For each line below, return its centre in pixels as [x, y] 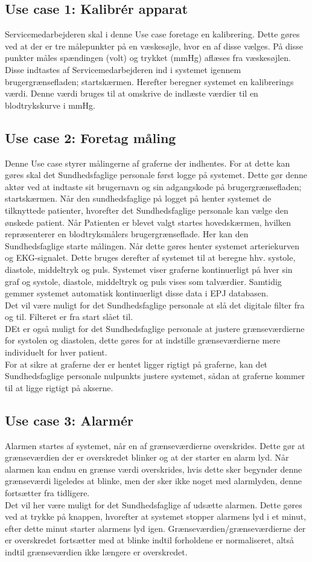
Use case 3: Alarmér [69, 420]
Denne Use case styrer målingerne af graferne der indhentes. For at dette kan [148, 163]
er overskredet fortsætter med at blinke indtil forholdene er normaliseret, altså [149, 540]
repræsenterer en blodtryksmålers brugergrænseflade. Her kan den [127, 234]
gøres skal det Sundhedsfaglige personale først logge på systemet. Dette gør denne [156, 175]
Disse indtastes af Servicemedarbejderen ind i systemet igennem [123, 69]
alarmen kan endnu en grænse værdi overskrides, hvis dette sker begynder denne [154, 469]
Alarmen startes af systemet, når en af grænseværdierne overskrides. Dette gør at [155, 445]
